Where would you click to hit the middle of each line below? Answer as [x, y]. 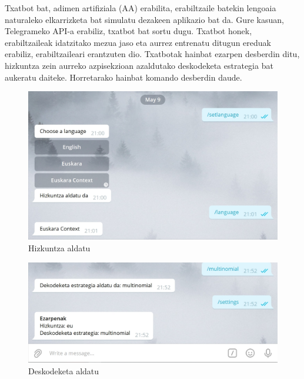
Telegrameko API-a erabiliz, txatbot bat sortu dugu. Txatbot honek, [128, 31]
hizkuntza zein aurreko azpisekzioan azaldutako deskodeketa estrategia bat [139, 65]
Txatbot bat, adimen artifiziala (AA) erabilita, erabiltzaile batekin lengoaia [141, 8]
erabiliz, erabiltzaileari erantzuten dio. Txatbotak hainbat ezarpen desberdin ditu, [152, 54]
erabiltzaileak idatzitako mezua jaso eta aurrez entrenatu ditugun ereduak [138, 42]
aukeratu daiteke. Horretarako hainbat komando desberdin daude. [123, 77]
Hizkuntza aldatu [59, 247]
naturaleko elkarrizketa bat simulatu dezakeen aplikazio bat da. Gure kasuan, [144, 19]
